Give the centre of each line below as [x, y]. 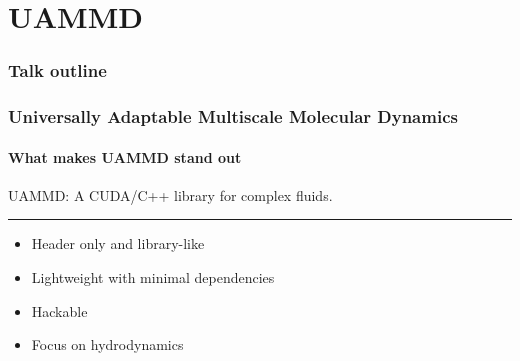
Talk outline [57, 70]
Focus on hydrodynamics [107, 344]
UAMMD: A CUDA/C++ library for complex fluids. [170, 194]
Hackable [59, 310]
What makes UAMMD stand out [125, 156]
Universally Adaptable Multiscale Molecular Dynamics [233, 116]
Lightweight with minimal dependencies [153, 277]
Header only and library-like [118, 243]
